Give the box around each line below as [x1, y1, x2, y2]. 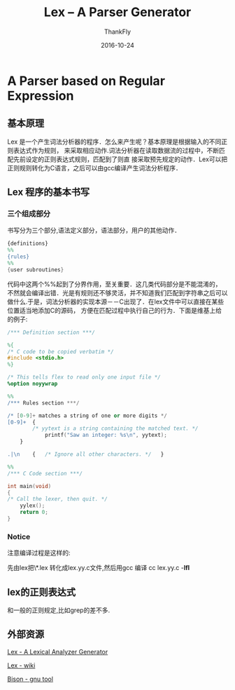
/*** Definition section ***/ [7, 329, 96, 336]
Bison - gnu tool [7, 675, 54, 683]
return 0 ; [20, 509, 49, 516]
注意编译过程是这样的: [7, 548, 71, 557]
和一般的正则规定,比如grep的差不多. [7, 606, 111, 614]
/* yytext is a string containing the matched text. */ [32, 425, 199, 432]
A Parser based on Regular [7, 73, 166, 88]
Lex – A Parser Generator [43, 4, 192, 20]
